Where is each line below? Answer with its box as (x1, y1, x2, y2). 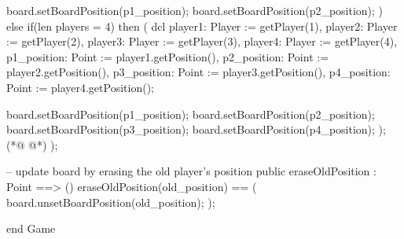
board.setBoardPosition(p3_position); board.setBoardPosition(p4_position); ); (6, 121, 386, 138)
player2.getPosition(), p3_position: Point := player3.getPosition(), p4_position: (6, 64, 391, 80)
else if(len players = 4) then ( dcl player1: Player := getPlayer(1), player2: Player (6, 17, 398, 34)
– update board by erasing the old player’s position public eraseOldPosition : (6, 163, 376, 179)
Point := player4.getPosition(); (6, 79, 154, 95)
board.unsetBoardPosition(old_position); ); (6, 193, 215, 210)
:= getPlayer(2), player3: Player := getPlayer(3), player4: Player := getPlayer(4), (6, 33, 398, 50)
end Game (6, 220, 56, 237)
